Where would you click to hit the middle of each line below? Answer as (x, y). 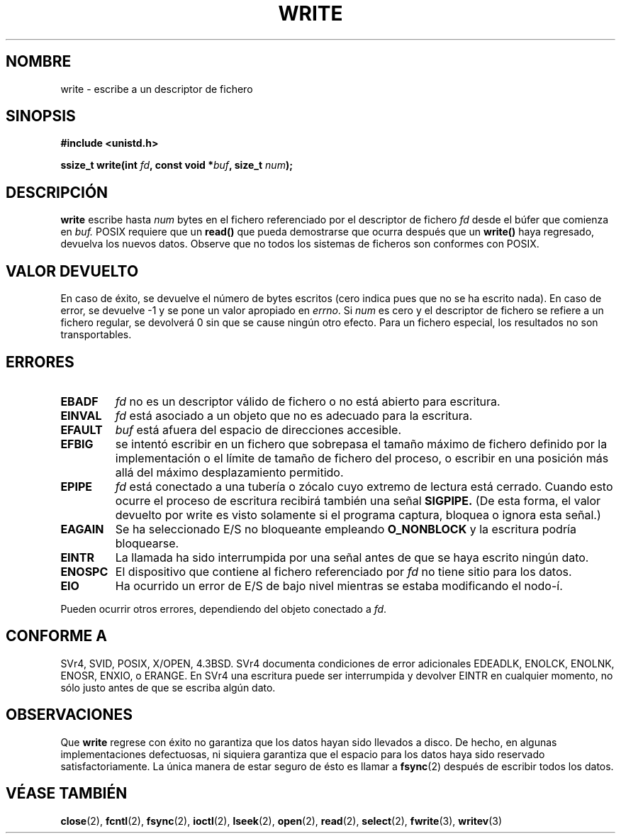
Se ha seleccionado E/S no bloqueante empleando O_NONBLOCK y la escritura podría (346, 529)
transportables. (96, 335)
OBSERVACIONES (69, 715)
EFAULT (82, 429)
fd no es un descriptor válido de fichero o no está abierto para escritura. (308, 401)
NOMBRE (39, 62)
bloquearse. (147, 543)
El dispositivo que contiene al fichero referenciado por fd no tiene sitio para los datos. (343, 571)
